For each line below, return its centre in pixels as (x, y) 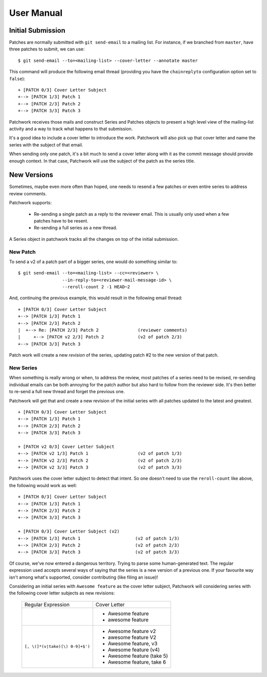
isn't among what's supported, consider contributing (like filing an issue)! (84, 577)
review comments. (28, 193)
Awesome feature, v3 (133, 643)
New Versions (31, 175)
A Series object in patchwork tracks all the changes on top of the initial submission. (94, 239)
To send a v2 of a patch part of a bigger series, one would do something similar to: (93, 262)
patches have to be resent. (61, 221)
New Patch (22, 252)
